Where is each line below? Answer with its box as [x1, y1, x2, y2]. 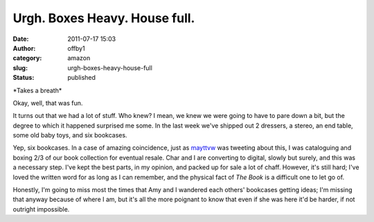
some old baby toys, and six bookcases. [12, 131, 127, 139]
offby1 [67, 44, 86, 52]
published [67, 74, 96, 82]
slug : [12, 63, 28, 72]
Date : [12, 35, 29, 43]
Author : [12, 44, 36, 52]
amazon [67, 54, 91, 62]
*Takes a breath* [12, 86, 62, 94]
